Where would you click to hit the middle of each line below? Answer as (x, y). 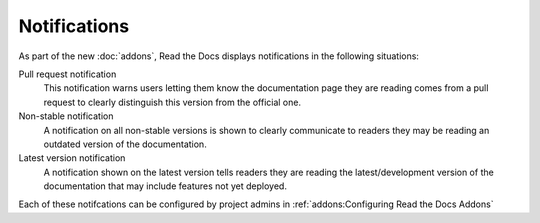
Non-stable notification (66, 116)
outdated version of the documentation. (125, 144)
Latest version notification (72, 158)
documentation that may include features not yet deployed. (165, 186)
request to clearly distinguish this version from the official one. (172, 102)
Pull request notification (67, 74)
